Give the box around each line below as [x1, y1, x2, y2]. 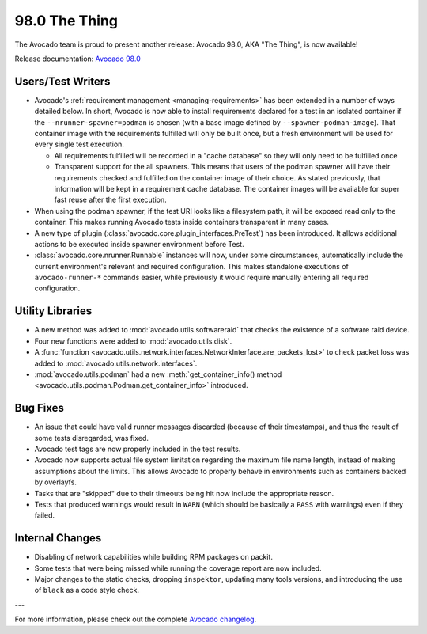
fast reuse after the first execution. [54, 195, 168, 205]
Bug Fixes [14, 401, 65, 415]
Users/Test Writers [14, 74, 111, 88]
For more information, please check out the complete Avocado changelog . [14, 614, 257, 625]
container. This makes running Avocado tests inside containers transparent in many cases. [34, 218, 330, 227]
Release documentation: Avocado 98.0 [14, 54, 142, 63]
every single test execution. [34, 139, 124, 150]
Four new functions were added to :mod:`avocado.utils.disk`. [34, 336, 232, 346]
